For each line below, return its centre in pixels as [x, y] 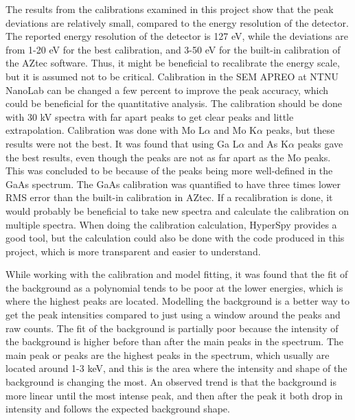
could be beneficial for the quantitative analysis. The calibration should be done [174, 103]
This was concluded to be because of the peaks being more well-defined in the [169, 171]
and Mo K [235, 130]
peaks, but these [300, 130]
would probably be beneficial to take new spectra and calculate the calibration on [177, 210]
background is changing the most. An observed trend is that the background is [171, 382]
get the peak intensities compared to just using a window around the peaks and [173, 315]
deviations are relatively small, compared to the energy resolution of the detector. [177, 22]
